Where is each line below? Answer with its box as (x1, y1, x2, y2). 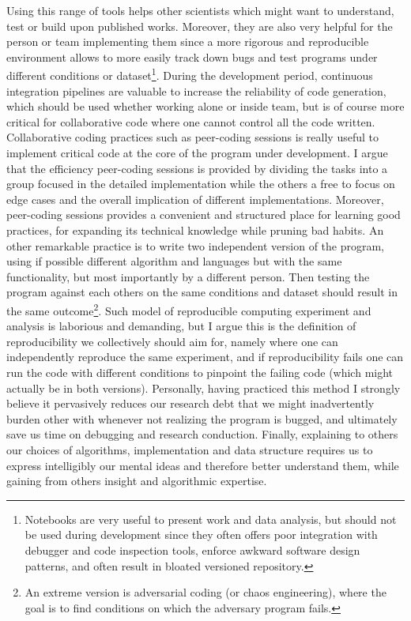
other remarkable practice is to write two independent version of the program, (6, 237, 385, 254)
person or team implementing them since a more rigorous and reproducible (6, 33, 369, 50)
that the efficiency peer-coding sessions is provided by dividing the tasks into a (6, 160, 388, 176)
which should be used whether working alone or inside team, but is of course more (6, 98, 405, 115)
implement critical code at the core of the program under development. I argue (6, 145, 388, 160)
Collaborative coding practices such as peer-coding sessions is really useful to (6, 129, 379, 145)
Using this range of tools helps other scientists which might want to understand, (6, 2, 394, 18)
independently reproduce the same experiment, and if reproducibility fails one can (6, 348, 404, 365)
